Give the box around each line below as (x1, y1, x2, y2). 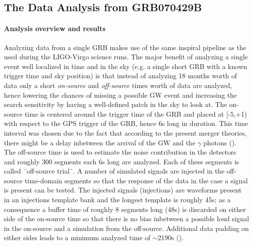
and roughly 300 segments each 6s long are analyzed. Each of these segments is (4, 156, 239, 166)
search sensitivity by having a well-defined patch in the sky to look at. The (4, 99, 227, 109)
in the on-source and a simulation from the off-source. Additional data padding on (4, 223, 249, 233)
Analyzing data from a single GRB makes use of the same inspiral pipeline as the (4, 42, 246, 52)
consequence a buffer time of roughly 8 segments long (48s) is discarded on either (4, 204, 246, 214)
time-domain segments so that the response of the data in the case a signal (24, 175, 248, 185)
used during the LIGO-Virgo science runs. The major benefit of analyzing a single (4, 52, 248, 62)
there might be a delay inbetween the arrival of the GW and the (4, 137, 196, 147)
